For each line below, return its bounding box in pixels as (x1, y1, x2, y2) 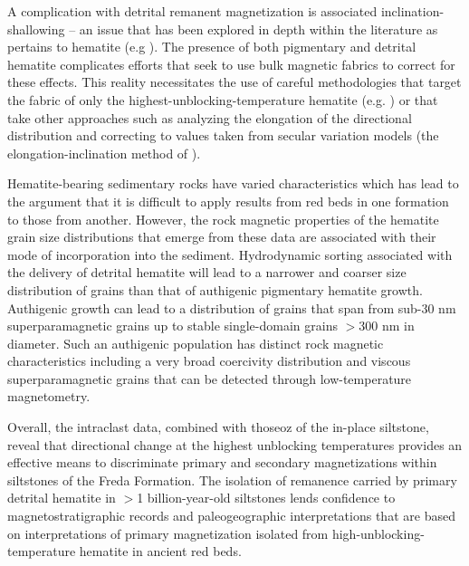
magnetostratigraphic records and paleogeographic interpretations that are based (7, 506, 455, 525)
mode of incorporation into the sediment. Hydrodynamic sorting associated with (7, 245, 453, 264)
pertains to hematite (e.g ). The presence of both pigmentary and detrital (7, 37, 416, 56)
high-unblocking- (331, 523, 425, 542)
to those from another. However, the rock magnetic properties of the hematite (7, 209, 439, 228)
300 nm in (359, 316, 415, 335)
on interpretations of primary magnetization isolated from (7, 523, 329, 542)
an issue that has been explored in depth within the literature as (79, 19, 438, 38)
